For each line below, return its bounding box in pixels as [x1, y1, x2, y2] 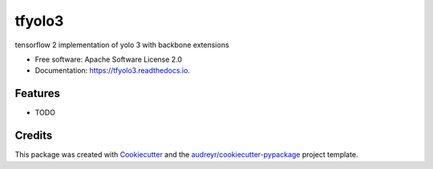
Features [14, 87, 60, 100]
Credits [14, 129, 53, 143]
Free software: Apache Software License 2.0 [34, 54, 183, 64]
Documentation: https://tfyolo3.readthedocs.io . [34, 66, 190, 75]
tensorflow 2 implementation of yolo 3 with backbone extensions [14, 40, 229, 50]
